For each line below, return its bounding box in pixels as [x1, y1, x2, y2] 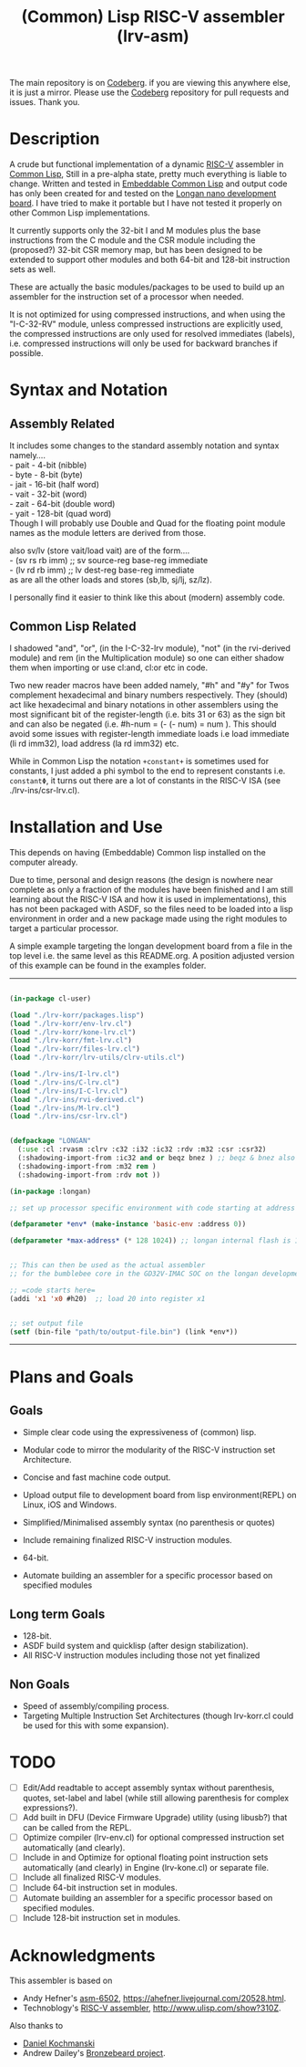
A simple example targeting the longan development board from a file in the [9, 940, 293, 951]
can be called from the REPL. [22, 1822, 132, 1833]
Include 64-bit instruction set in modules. [22, 1883, 178, 1894]
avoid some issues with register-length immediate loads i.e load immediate [9, 728, 290, 739]
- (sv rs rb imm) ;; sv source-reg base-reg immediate [9, 555, 209, 566]
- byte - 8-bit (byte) [9, 469, 84, 480]
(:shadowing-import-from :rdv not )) [17, 1170, 161, 1180]
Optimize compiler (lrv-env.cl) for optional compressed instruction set [22, 1832, 285, 1843]
